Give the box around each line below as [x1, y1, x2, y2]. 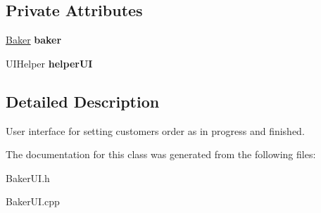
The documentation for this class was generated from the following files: [6, 147, 316, 162]
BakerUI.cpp [6, 194, 60, 209]
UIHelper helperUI [6, 56, 93, 70]
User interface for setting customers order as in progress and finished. [6, 123, 305, 138]
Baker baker [6, 32, 62, 47]
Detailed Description [6, 90, 160, 112]
